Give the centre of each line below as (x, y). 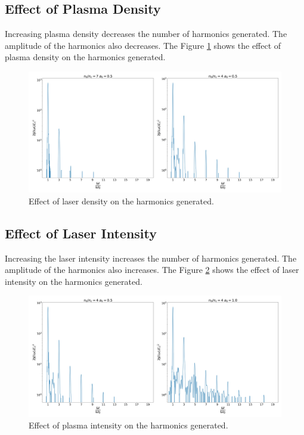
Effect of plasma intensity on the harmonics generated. (128, 425)
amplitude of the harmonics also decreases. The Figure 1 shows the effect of (143, 45)
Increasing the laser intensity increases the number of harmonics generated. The (151, 258)
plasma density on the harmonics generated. (85, 57)
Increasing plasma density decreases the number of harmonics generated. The (146, 34)
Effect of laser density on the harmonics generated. (121, 201)
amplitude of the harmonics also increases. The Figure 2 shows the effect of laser (152, 270)
